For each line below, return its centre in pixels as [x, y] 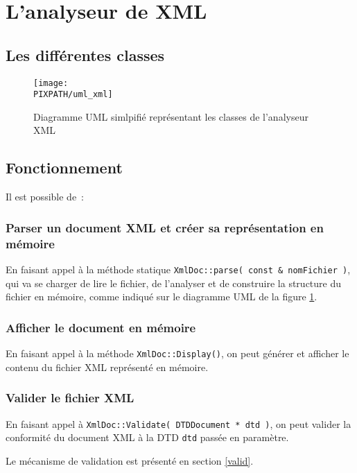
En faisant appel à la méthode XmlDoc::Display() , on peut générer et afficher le [177, 353]
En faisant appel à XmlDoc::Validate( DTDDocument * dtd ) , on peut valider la [178, 423]
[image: [51, 83]
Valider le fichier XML [70, 398]
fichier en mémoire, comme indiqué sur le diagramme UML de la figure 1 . [162, 296]
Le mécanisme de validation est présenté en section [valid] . [130, 460]
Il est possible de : [45, 197]
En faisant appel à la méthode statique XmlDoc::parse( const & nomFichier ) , [178, 269]
